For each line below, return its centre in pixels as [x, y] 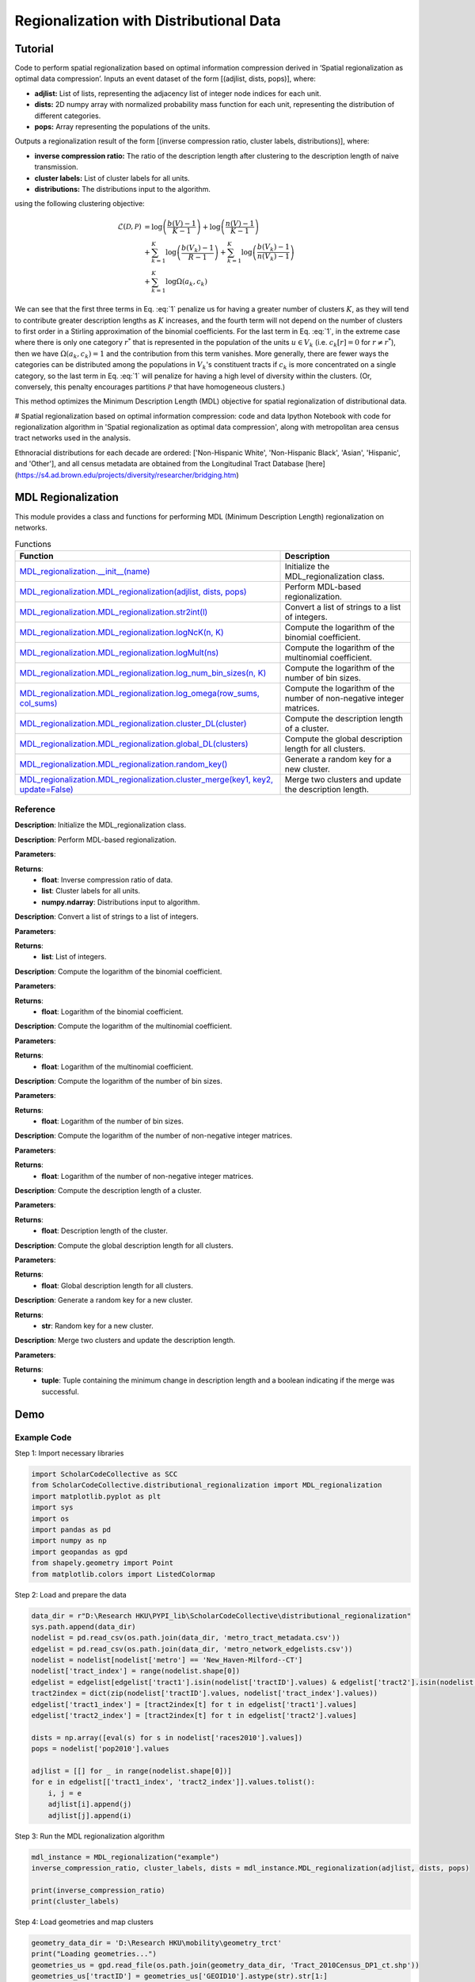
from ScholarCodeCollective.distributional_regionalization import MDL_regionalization [207, 1485]
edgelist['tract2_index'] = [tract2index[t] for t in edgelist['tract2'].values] [194, 1716]
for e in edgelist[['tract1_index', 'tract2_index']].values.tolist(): [173, 1782]
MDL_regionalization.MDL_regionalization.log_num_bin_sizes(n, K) [143, 672]
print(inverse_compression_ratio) [98, 1890]
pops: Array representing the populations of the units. [122, 127]
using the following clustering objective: [80, 204]
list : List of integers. [74, 957]
